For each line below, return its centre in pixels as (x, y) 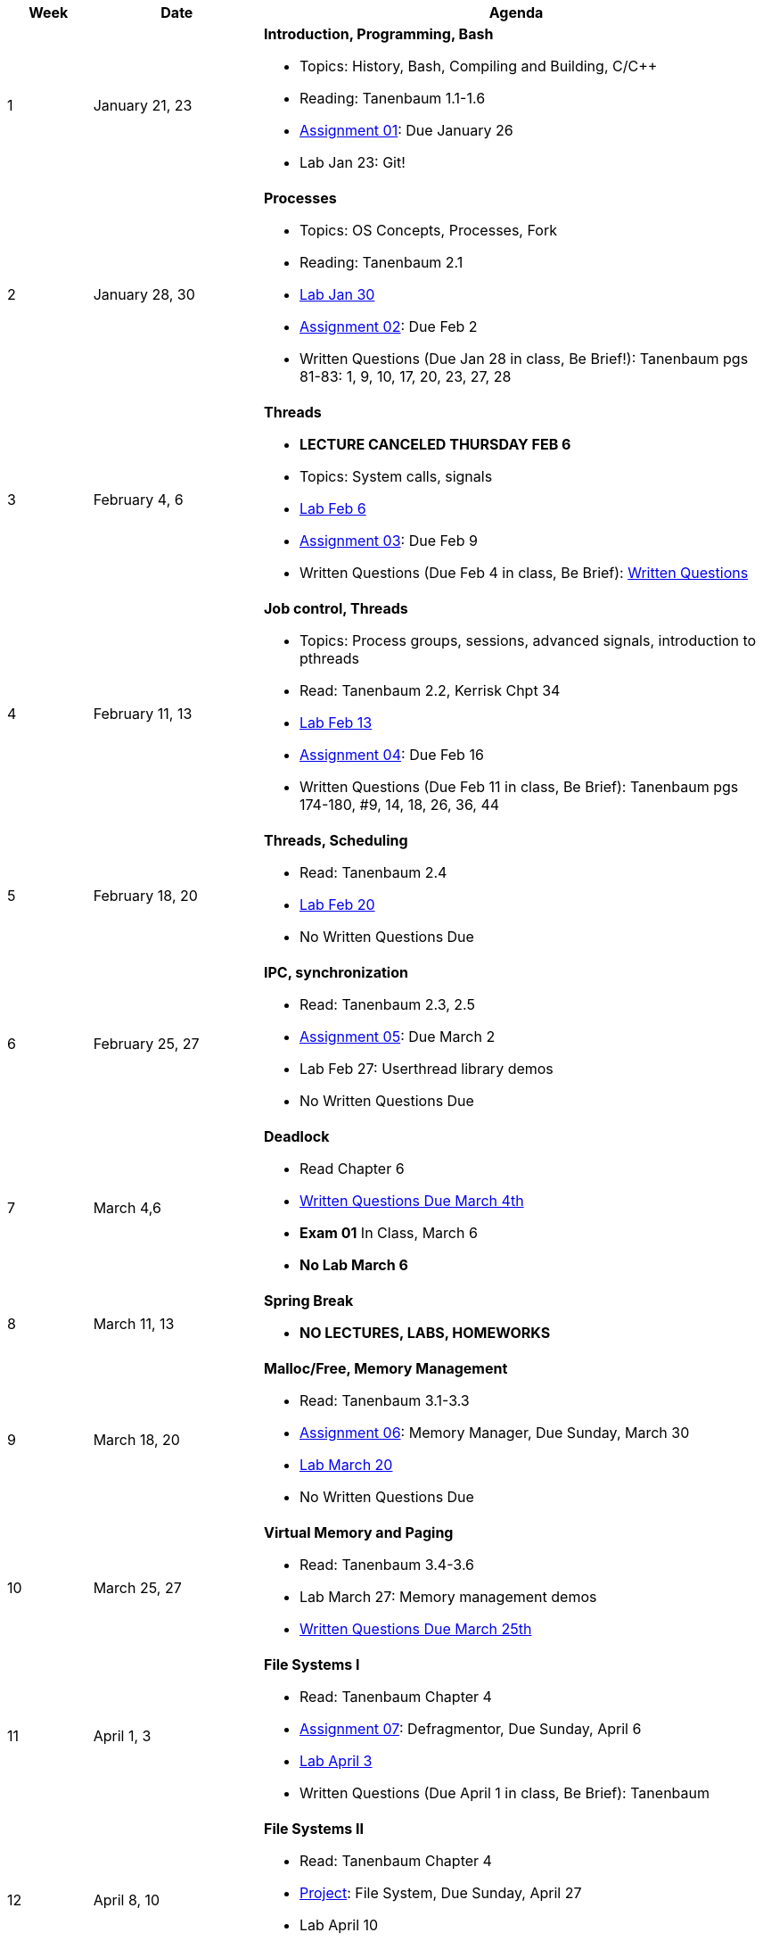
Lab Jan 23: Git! (352, 162)
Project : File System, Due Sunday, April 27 (440, 1893)
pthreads (329, 658)
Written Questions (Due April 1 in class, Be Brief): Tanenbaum (504, 1793)
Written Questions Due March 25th (415, 1629)
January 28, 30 (144, 294)
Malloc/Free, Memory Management (386, 1368)
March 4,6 (127, 1208)
